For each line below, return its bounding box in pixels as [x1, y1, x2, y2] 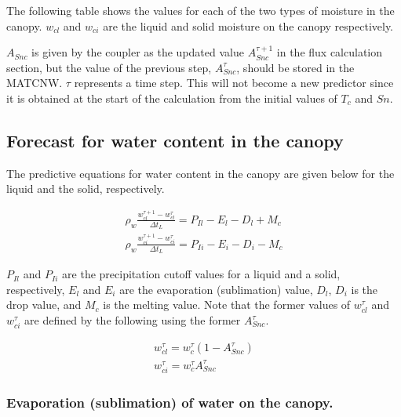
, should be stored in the [236, 59, 355, 75]
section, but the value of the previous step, [6, 59, 212, 75]
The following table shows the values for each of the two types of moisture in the [6, 2, 395, 18]
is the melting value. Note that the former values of [103, 296, 351, 313]
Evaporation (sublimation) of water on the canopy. [6, 392, 334, 412]
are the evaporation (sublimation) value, [119, 281, 313, 297]
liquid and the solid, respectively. [6, 180, 165, 197]
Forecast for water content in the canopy [6, 128, 344, 152]
